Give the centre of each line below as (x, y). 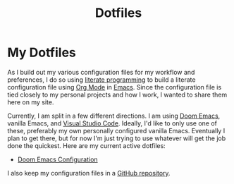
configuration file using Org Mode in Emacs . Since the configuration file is (115, 87)
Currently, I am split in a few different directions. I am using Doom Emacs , (114, 116)
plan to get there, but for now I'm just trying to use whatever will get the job (117, 138)
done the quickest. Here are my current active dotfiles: (86, 145)
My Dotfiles (42, 53)
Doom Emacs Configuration (57, 159)
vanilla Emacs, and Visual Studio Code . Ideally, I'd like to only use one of (112, 123)
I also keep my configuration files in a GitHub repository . (89, 173)
